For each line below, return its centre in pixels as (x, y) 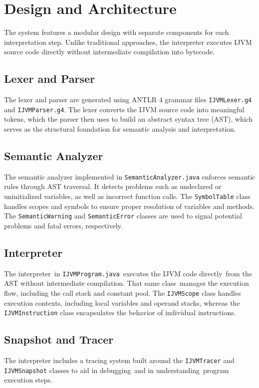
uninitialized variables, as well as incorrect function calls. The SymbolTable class (127, 196)
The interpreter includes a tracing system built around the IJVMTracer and (119, 360)
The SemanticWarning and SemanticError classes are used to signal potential (123, 216)
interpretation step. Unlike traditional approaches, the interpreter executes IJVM (128, 42)
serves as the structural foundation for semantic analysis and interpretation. (120, 129)
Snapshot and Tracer (59, 339)
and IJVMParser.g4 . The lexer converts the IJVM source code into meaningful (124, 109)
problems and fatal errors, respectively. (63, 225)
